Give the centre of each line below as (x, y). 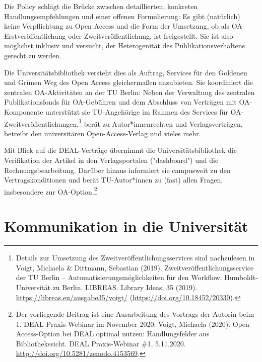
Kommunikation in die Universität (126, 226)
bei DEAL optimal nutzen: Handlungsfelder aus (136, 334)
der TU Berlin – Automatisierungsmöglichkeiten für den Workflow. (119, 277)
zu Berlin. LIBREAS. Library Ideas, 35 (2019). (125, 287)
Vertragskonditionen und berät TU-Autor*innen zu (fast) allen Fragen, (114, 180)
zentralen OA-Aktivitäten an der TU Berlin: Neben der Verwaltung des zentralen (129, 92)
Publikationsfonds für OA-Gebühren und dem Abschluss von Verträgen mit (120, 102)
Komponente (24, 111)
